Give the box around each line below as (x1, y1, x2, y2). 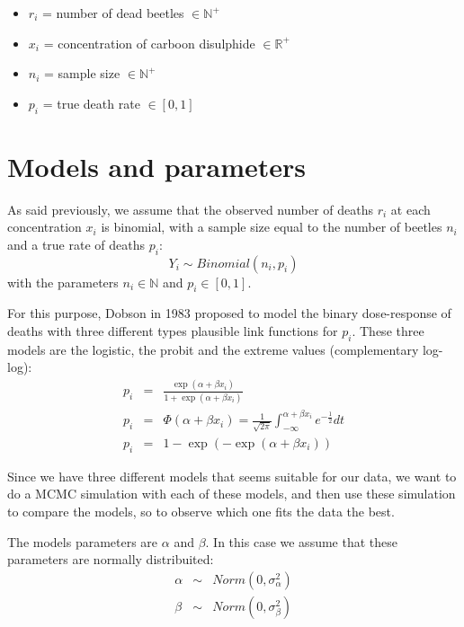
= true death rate (42, 93, 140, 112)
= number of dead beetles (41, 4, 184, 22)
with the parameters (7, 272, 119, 291)
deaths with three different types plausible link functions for (7, 322, 338, 340)
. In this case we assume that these (205, 532, 397, 551)
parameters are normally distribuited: (7, 550, 214, 569)
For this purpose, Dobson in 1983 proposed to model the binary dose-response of (7, 304, 451, 322)
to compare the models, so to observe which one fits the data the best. (7, 501, 395, 520)
